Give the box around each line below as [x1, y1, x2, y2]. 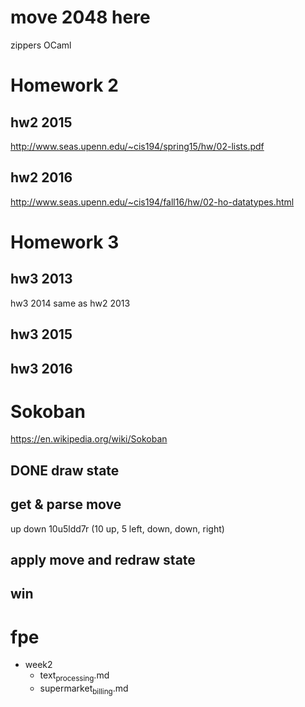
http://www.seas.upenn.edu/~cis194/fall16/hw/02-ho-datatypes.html [10, 196, 295, 208]
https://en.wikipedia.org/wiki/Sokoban [10, 433, 168, 445]
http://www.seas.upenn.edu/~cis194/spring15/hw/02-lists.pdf [10, 140, 265, 152]
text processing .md [39, 669, 110, 684]
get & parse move [10, 496, 122, 513]
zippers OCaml [10, 39, 72, 51]
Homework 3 [10, 231, 120, 253]
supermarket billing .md [39, 682, 129, 696]
